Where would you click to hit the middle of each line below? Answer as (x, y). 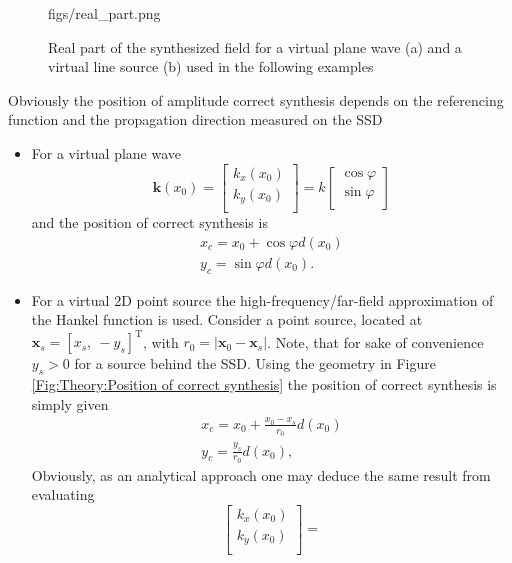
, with (160, 341)
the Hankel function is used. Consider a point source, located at (227, 319)
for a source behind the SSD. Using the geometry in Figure (255, 363)
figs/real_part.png (104, 13)
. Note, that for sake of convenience (375, 341)
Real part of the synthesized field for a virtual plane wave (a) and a (255, 46)
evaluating (63, 494)
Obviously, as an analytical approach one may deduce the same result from (261, 474)
